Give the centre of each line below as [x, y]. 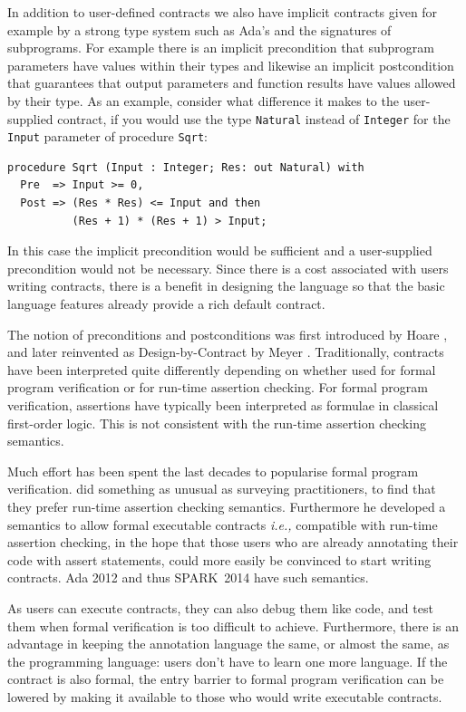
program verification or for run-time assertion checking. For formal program [218, 387]
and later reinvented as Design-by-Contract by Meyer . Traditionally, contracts [226, 352]
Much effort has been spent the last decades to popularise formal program [213, 471]
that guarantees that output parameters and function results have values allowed [232, 83]
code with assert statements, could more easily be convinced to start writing [219, 559]
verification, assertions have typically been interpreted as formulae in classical [223, 405]
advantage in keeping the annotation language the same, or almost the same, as [228, 644]
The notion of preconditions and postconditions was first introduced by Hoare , [228, 334]
